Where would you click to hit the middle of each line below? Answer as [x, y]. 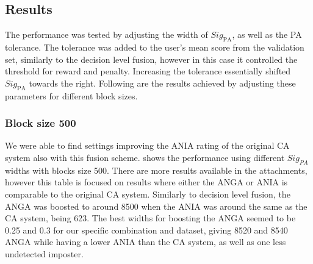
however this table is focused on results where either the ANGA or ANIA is [146, 182]
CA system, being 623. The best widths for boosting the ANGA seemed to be [150, 218]
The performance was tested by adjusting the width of [106, 34]
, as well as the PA [267, 34]
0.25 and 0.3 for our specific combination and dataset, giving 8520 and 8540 [146, 230]
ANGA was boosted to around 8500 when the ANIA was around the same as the [156, 206]
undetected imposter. [44, 253]
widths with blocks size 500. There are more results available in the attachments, [156, 170]
